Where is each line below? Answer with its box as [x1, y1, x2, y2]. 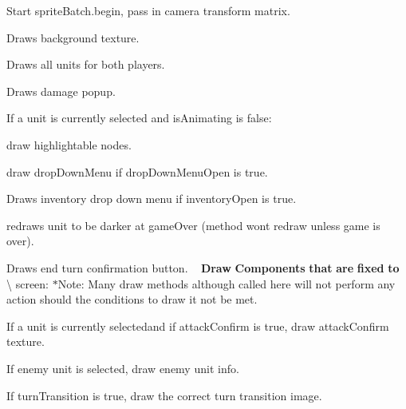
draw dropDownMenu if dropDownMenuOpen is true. [6, 163, 268, 180]
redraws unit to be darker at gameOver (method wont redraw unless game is [6, 216, 380, 233]
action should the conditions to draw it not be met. [6, 291, 258, 308]
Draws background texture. [6, 29, 140, 46]
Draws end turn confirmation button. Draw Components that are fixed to [6, 259, 400, 276]
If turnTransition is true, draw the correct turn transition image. [6, 387, 322, 403]
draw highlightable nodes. [6, 136, 132, 153]
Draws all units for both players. [6, 56, 165, 73]
